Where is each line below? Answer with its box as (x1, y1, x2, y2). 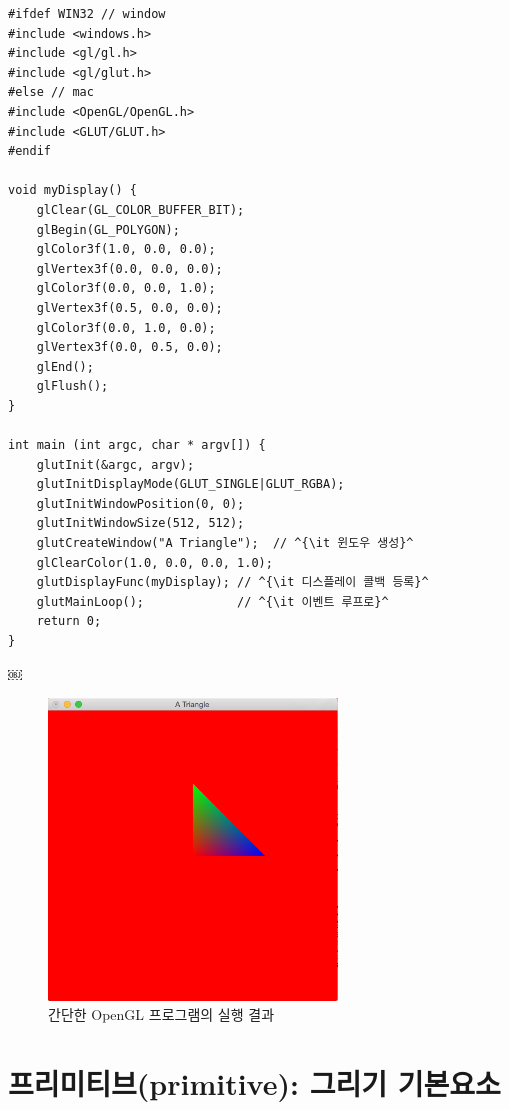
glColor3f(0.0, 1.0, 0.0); (36, 320, 216, 335)
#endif (8, 144, 51, 159)
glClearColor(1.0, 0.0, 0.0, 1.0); (36, 555, 273, 570)
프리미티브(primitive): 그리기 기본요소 (8, 1062, 501, 1103)
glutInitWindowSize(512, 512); (36, 516, 245, 531)
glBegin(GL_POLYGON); (36, 222, 180, 237)
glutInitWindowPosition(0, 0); (36, 496, 245, 511)
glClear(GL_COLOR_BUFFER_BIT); (36, 202, 245, 217)
